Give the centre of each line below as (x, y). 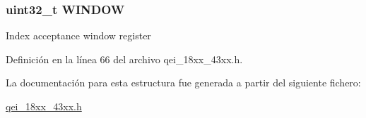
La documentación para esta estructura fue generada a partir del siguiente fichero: (183, 83)
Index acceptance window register (78, 35)
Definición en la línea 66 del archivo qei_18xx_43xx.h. (124, 59)
